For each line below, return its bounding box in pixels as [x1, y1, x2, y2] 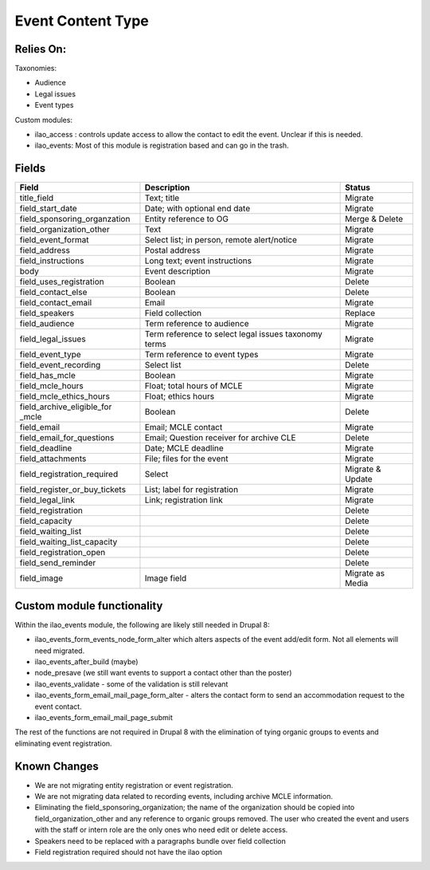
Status [345, 182, 370, 193]
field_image [19, 573, 64, 584]
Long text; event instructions [144, 255, 252, 266]
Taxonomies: [14, 64, 57, 73]
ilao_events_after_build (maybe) [34, 657, 139, 666]
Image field [144, 573, 187, 584]
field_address [19, 245, 71, 256]
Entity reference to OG [144, 214, 229, 225]
